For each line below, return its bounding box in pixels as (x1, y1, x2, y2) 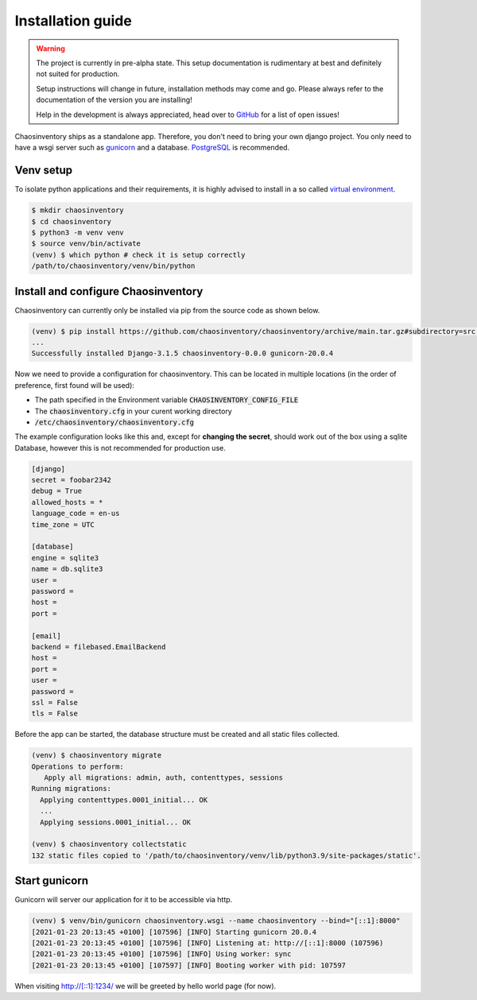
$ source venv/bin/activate (31, 239, 141, 248)
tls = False (31, 709, 79, 719)
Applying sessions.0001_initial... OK (40, 817, 191, 827)
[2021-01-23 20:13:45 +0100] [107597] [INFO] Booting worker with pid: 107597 (31, 960, 346, 970)
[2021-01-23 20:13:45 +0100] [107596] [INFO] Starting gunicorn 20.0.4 (31, 927, 317, 936)
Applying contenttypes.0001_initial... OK (40, 795, 208, 804)
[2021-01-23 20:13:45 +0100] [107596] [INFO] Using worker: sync (31, 950, 292, 959)
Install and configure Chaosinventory (14, 285, 204, 298)
